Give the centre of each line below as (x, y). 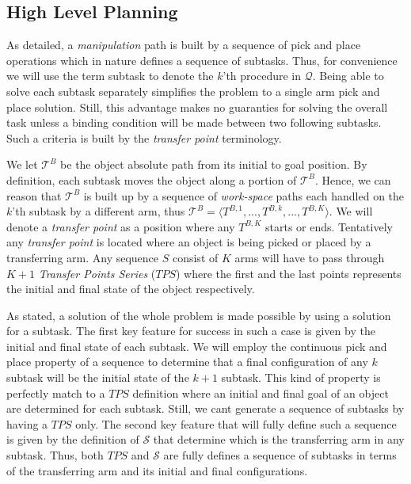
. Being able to (348, 76)
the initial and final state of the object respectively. (131, 289)
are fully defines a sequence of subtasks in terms (280, 455)
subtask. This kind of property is (301, 377)
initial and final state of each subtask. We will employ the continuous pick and (197, 346)
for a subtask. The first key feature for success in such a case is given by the (191, 331)
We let (22, 164)
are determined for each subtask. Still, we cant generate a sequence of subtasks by (205, 408)
